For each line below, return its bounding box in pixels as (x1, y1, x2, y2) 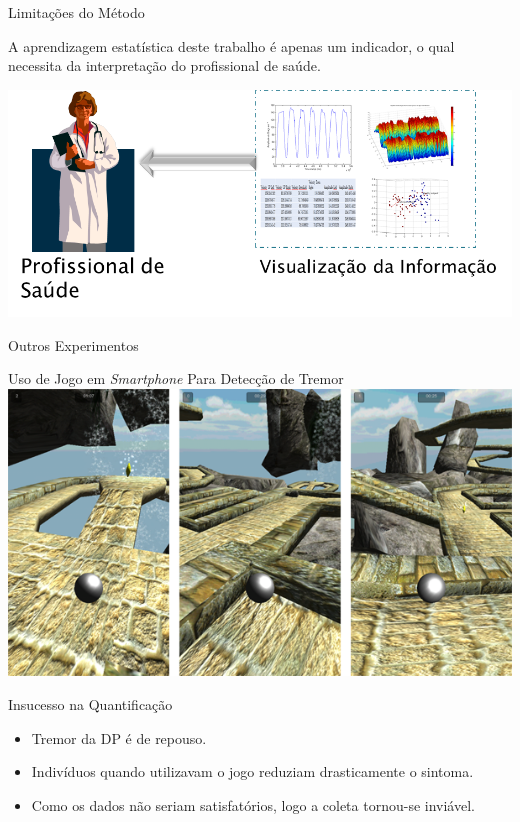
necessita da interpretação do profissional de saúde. (8, 55, 321, 76)
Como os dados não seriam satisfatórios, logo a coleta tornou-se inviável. (31, 794, 475, 815)
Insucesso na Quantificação (8, 693, 173, 714)
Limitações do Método (8, 2, 145, 22)
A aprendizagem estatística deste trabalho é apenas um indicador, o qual (8, 35, 455, 56)
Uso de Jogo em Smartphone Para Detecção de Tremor (8, 368, 344, 389)
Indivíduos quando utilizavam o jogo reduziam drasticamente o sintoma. (31, 761, 474, 782)
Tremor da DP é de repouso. (31, 727, 207, 748)
